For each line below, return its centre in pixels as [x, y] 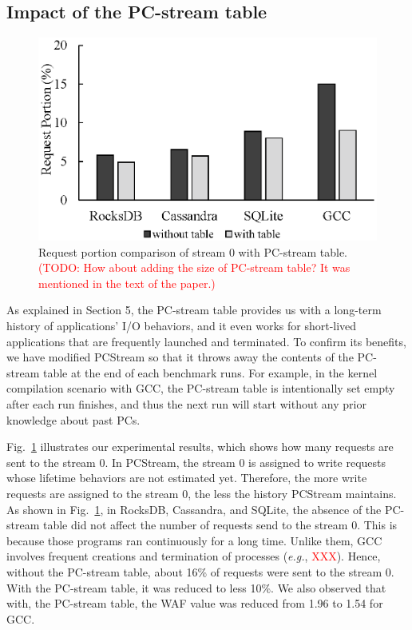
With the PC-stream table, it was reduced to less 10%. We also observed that [196, 587]
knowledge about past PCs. [73, 419]
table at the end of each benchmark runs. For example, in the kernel [210, 372]
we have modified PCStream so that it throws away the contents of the [180, 357]
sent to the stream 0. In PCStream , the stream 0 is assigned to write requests [196, 462]
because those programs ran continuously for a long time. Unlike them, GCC [194, 540]
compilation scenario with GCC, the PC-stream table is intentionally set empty [201, 388]
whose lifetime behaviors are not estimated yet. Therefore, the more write [187, 478]
